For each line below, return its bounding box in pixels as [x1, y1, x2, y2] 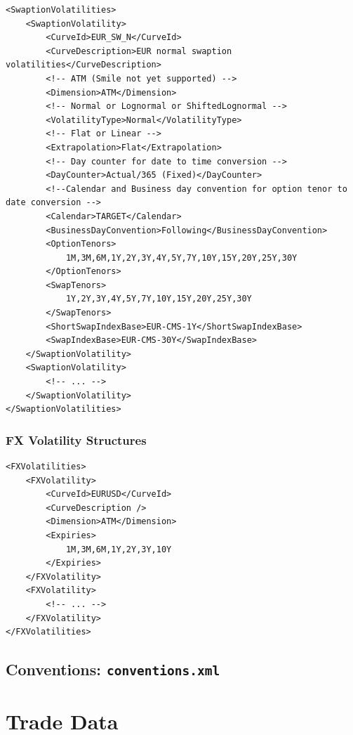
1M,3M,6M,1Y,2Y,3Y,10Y [65, 544, 172, 554]
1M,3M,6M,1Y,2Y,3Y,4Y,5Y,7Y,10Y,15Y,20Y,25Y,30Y [65, 252, 298, 263]
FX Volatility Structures [6, 431, 147, 448]
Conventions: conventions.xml [6, 658, 220, 680]
